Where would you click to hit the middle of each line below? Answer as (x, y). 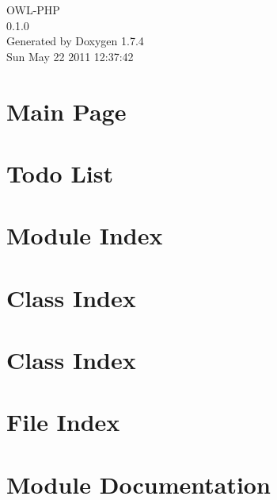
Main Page (66, 111)
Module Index (85, 235)
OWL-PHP (33, 10)
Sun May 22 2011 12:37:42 (70, 56)
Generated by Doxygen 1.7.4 (75, 41)
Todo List (60, 173)
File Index (63, 422)
